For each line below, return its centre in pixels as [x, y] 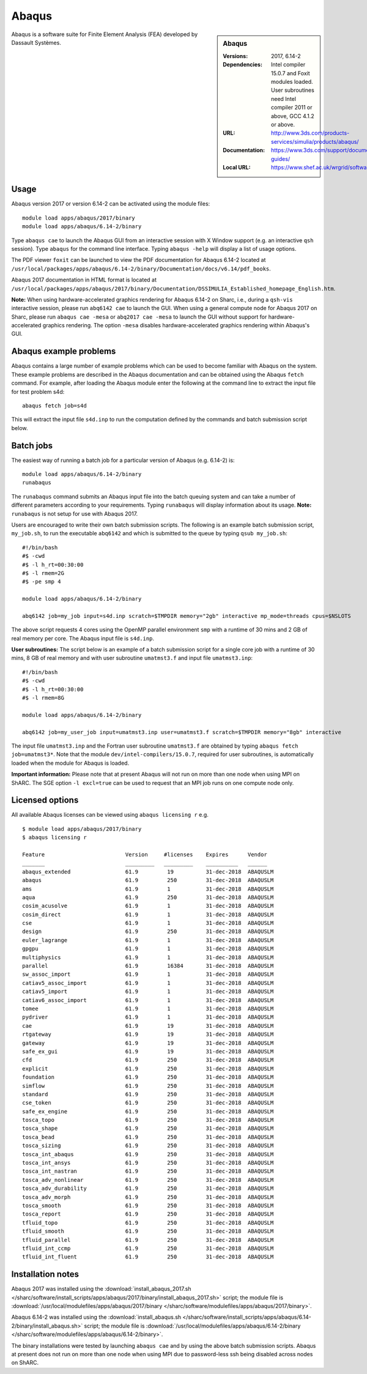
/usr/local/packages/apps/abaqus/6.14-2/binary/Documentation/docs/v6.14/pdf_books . [141, 269]
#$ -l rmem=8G [43, 698]
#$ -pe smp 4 [42, 582]
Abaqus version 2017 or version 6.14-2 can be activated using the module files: [111, 204]
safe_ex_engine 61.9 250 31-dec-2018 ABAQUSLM [148, 1111]
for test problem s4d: [38, 392]
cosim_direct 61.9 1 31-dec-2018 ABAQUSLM [148, 914]
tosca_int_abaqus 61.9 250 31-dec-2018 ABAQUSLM [148, 1154]
